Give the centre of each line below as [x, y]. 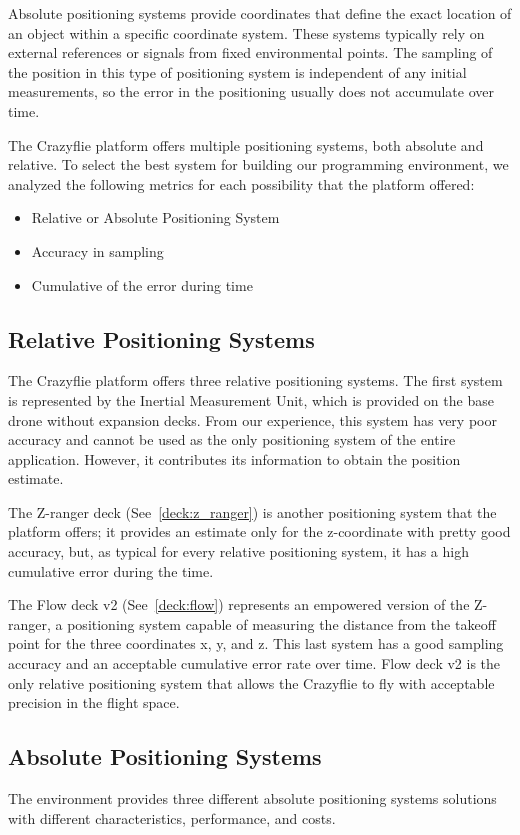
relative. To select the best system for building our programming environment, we [258, 164]
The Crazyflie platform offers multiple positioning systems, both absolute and [246, 144]
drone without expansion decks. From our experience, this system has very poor [252, 419]
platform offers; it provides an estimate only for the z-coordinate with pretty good [259, 531]
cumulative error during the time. [111, 570]
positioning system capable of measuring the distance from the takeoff [281, 623]
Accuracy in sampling [97, 250]
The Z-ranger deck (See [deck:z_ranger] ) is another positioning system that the [252, 511]
